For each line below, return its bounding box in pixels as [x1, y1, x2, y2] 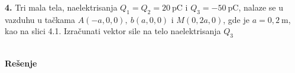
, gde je [223, 13, 249, 25]
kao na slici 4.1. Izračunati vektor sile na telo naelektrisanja [5, 25, 221, 37]
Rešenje [5, 57, 37, 69]
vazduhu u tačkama [5, 13, 75, 25]
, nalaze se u [238, 1, 283, 13]
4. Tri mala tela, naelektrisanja [5, 1, 118, 13]
